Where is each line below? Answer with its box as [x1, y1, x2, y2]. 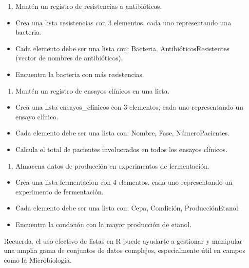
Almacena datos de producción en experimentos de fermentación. [15, 160, 210, 171]
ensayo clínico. [15, 111, 58, 121]
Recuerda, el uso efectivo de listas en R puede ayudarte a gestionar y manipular [4, 235, 243, 246]
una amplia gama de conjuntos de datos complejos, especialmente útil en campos [4, 245, 246, 255]
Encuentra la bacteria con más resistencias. [15, 69, 144, 79]
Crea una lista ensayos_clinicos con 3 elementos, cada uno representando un [15, 102, 244, 112]
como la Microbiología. [4, 254, 72, 265]
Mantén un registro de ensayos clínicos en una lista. [15, 85, 170, 96]
